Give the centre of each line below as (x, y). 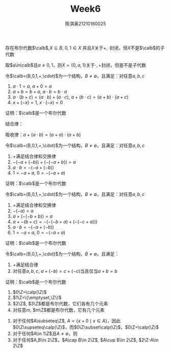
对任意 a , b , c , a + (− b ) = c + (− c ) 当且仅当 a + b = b (65, 271)
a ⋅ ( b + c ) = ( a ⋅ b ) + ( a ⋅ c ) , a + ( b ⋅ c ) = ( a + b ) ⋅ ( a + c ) (70, 97)
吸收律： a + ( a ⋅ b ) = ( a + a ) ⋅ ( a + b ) (43, 134)
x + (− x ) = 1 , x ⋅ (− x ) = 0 (38, 102)
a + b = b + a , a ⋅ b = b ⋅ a (40, 91)
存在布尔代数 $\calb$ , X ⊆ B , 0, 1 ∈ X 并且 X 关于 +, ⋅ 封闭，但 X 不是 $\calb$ (81, 48)
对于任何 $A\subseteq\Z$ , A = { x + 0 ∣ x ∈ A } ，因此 (67, 321)
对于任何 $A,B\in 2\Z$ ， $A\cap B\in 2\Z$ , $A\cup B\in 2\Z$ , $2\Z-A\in (86, 340)
